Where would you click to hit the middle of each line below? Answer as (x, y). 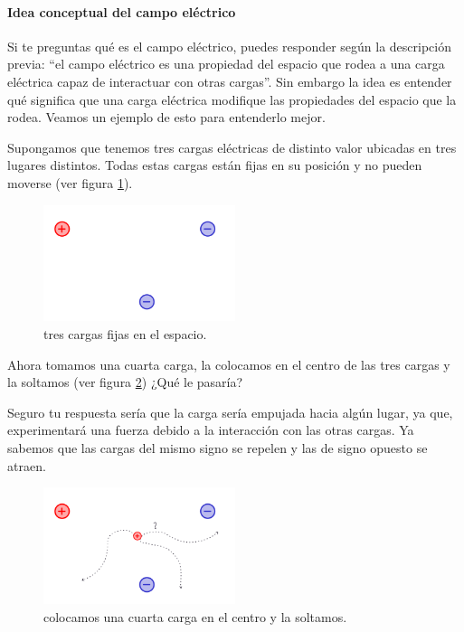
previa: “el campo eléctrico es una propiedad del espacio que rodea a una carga (226, 64)
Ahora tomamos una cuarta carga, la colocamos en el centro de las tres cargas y (229, 364)
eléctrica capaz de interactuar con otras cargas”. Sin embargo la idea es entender (230, 81)
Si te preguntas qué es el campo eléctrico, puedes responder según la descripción (230, 46)
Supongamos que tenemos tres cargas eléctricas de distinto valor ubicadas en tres (232, 147)
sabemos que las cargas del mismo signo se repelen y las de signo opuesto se (218, 447)
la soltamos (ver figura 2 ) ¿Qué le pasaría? (125, 382)
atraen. (27, 465)
